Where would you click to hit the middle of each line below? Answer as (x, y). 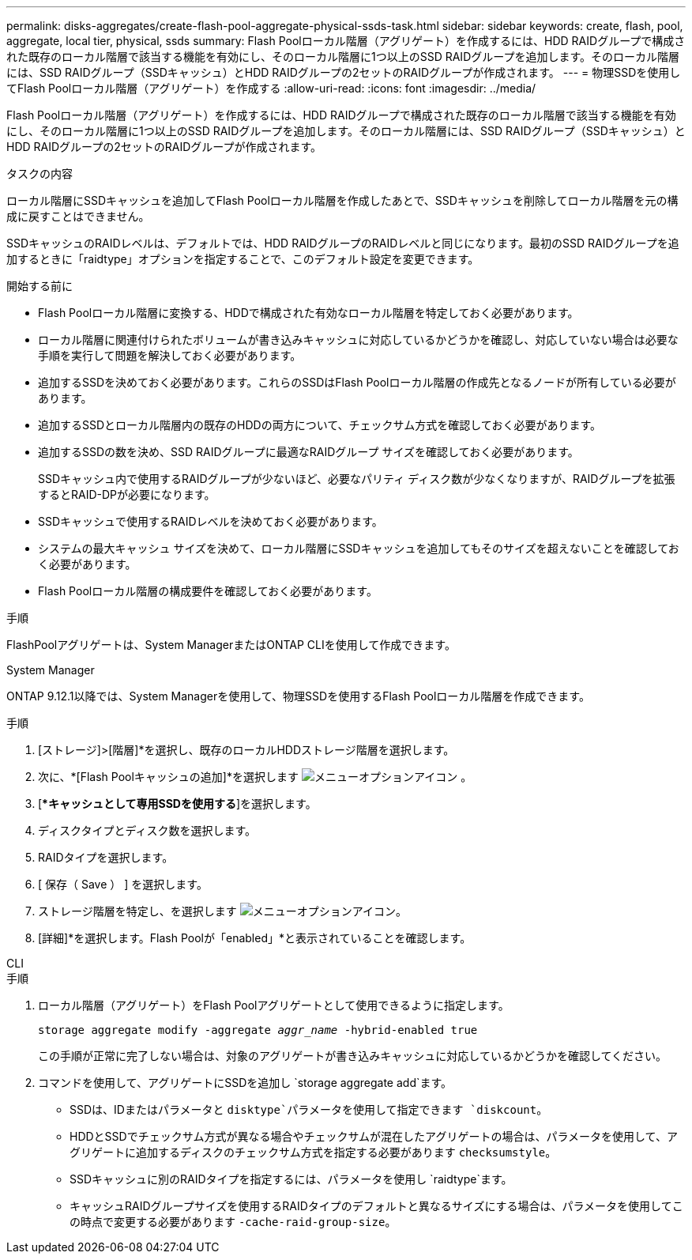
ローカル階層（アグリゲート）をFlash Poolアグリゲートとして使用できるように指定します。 (274, 1005)
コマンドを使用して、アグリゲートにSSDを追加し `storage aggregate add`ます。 (245, 1083)
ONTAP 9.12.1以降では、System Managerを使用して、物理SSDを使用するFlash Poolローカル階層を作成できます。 (298, 696)
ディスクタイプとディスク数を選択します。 (147, 830)
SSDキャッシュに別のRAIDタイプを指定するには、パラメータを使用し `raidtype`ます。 (291, 1179)
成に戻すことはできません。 (78, 216)
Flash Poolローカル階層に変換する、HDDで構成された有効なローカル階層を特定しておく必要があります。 (308, 313)
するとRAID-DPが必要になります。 (127, 494)
